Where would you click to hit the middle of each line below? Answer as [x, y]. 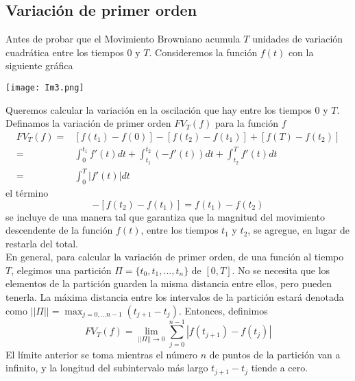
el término [27, 192]
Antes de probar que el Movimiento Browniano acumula [123, 39]
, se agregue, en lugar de [299, 230]
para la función [247, 123]
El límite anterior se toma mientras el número [102, 354]
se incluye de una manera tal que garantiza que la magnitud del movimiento [166, 216]
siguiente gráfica [39, 65]
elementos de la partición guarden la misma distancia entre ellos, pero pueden [169, 283]
